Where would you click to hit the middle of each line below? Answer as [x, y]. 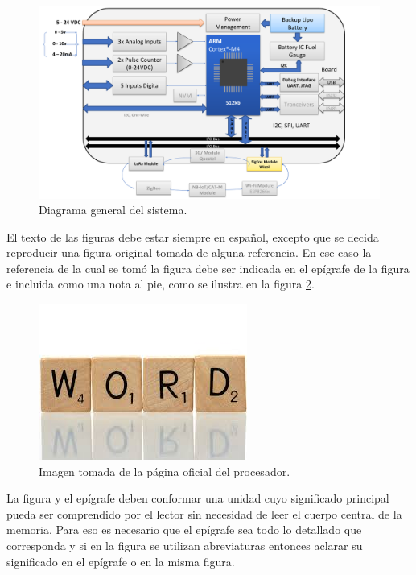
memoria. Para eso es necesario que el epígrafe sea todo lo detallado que [184, 529]
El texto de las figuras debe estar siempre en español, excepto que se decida [193, 236]
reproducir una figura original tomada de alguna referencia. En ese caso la [189, 252]
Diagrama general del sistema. [113, 210]
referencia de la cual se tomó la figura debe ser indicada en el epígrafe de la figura [208, 268]
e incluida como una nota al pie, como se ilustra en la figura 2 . [161, 284]
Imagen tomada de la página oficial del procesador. [165, 471]
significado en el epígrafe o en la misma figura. [121, 561]
